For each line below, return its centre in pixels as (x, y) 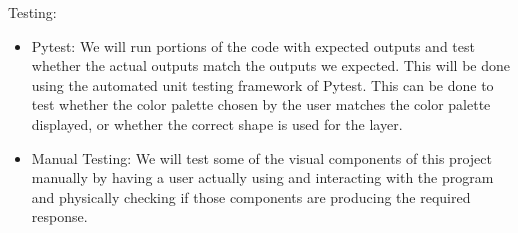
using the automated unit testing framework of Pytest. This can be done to (262, 84)
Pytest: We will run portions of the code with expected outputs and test (253, 45)
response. (59, 216)
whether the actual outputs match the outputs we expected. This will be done (270, 65)
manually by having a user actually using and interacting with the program (262, 177)
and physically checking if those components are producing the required (251, 196)
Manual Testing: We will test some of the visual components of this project (261, 157)
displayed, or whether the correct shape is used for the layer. (217, 123)
